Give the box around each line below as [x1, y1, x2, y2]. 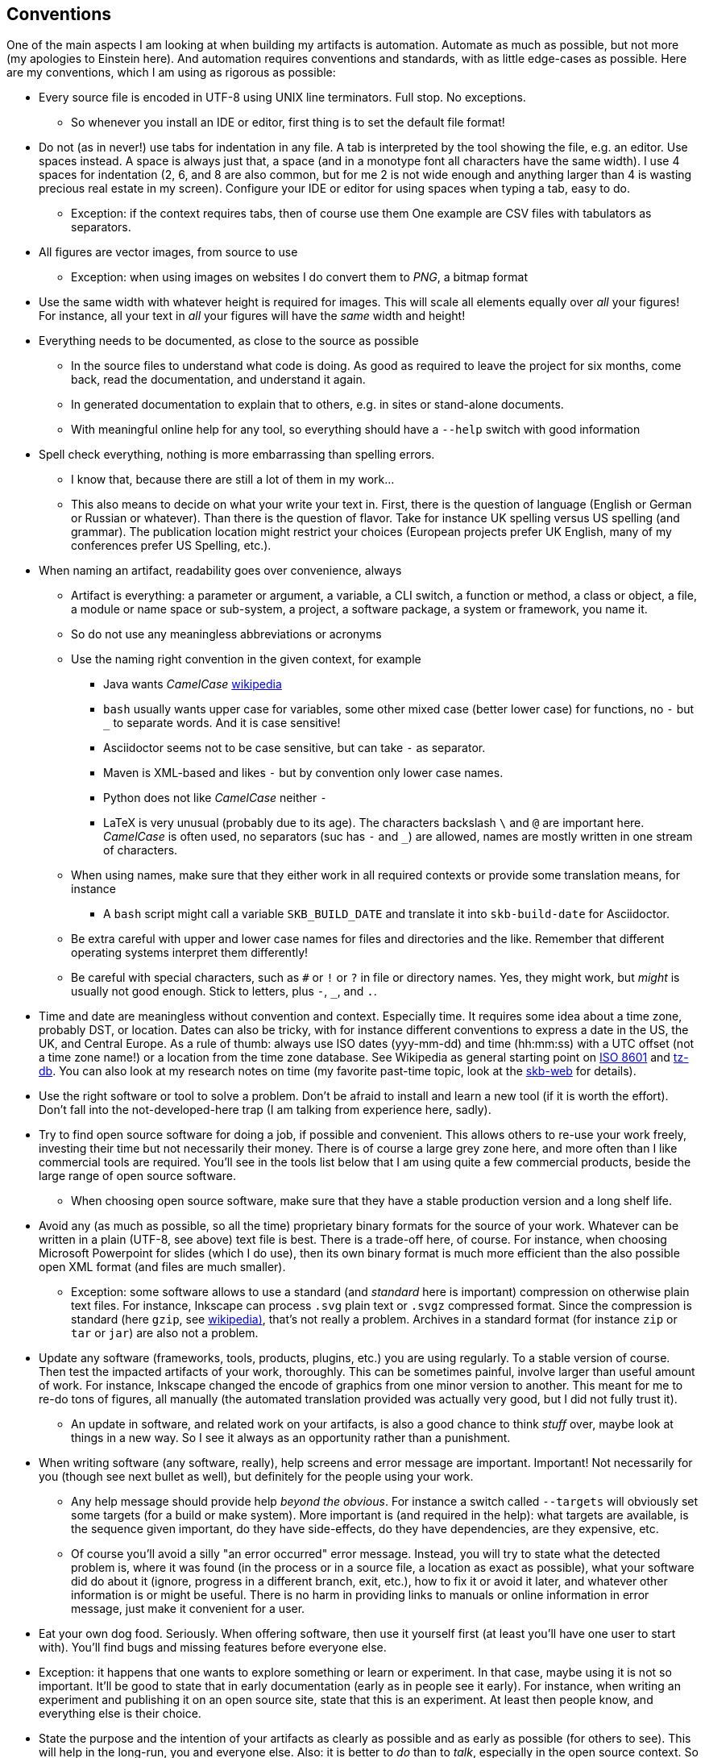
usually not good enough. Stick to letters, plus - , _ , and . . [71, 984, 377, 999]
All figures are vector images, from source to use [39, 245, 298, 260]
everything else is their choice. [39, 1706, 201, 1721]
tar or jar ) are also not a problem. [71, 1326, 259, 1340]
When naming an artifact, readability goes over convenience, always [39, 563, 402, 578]
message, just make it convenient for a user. [71, 1602, 305, 1616]
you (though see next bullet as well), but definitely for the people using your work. [39, 1469, 474, 1484]
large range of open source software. [39, 1169, 236, 1183]
